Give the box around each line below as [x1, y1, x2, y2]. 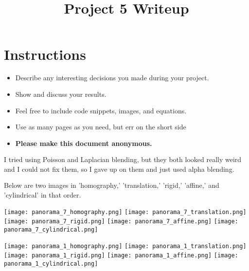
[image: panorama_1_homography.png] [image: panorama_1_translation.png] [4, 242, 247, 250]
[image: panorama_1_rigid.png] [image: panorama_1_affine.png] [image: [4, 252, 238, 259]
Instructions [4, 44, 86, 64]
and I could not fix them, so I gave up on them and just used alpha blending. [4, 163, 234, 174]
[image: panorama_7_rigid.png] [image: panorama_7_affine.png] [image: [4, 218, 238, 225]
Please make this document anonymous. [15, 138, 152, 148]
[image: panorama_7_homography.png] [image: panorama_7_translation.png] [4, 208, 247, 216]
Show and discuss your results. [15, 89, 107, 99]
